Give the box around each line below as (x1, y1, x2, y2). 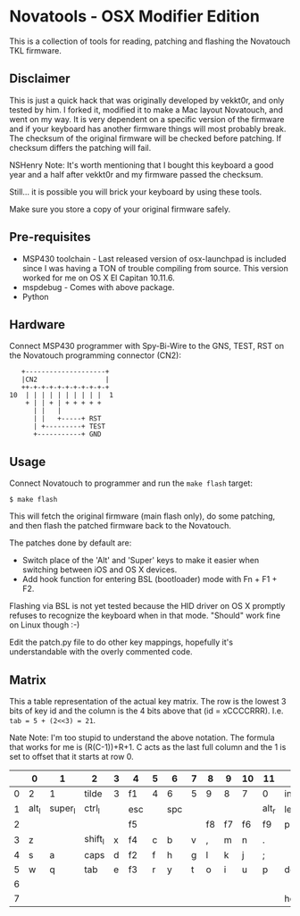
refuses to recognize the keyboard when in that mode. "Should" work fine (9, 610, 281, 621)
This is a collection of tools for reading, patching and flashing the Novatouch (9, 36, 291, 46)
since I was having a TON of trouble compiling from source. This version (21, 262, 288, 273)
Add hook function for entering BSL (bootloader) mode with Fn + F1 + (21, 574, 278, 585)
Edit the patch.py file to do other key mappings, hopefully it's (9, 637, 234, 648)
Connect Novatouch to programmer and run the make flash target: (9, 478, 253, 488)
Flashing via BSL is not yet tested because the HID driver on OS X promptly (9, 601, 286, 612)
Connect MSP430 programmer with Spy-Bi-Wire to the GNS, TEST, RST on (9, 341, 284, 352)
